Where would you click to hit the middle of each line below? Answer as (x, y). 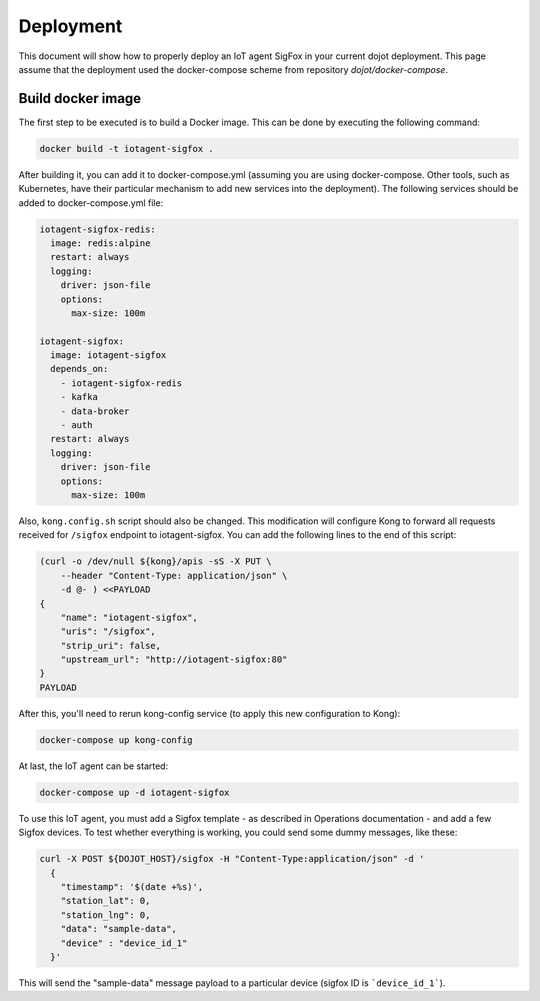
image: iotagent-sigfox (108, 355)
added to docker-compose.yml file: (91, 202)
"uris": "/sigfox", (108, 631)
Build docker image (80, 98)
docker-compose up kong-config (116, 739)
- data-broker (95, 411)
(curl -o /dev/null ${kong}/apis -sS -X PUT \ (155, 561)
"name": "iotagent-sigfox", (129, 617)
